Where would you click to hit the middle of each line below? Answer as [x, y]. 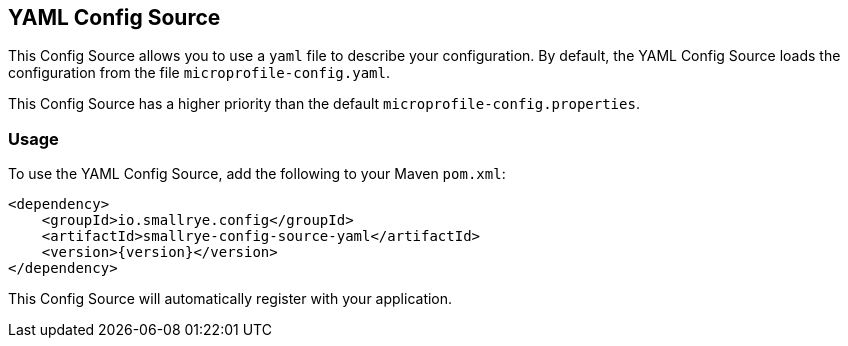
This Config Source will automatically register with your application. [230, 299]
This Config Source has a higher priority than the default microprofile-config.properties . [324, 104]
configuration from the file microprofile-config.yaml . [199, 73]
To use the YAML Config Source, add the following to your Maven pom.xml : [257, 174]
